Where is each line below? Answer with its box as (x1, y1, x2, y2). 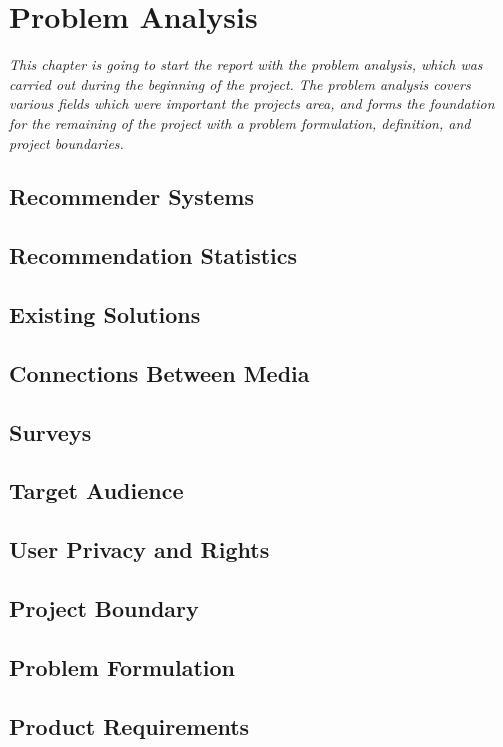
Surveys (9, 416, 92, 447)
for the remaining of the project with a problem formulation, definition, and (9, 112, 471, 133)
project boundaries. (9, 132, 124, 153)
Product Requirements (9, 710, 250, 741)
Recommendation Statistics (9, 240, 298, 271)
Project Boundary (9, 592, 199, 623)
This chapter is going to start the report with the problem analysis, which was (9, 54, 483, 75)
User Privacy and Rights (9, 534, 270, 565)
